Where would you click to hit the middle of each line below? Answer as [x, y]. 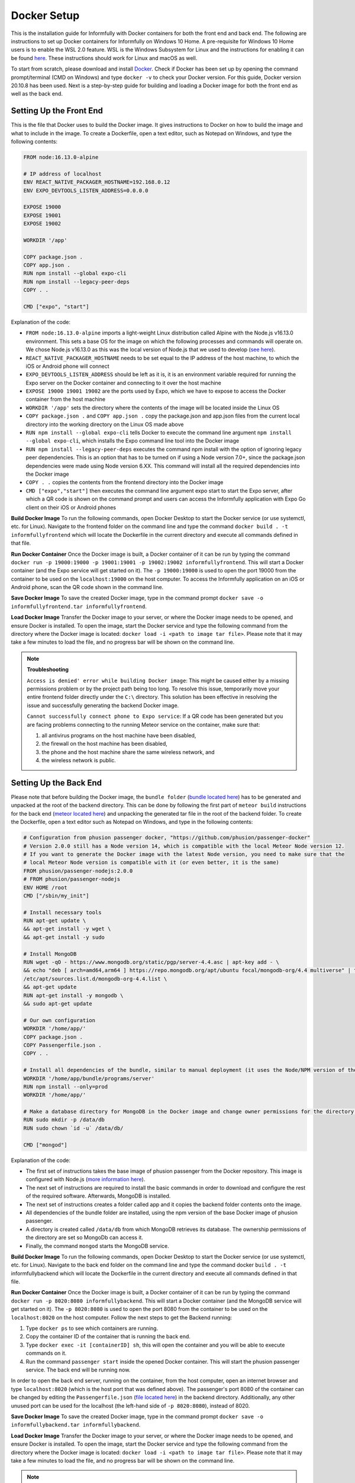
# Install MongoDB [50, 954]
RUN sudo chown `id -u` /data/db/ [73, 1128]
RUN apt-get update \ [55, 921]
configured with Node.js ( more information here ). [85, 1179]
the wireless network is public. [79, 760]
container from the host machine [66, 399]
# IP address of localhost [62, 174]
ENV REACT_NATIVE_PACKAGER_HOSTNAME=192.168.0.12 [97, 182]
